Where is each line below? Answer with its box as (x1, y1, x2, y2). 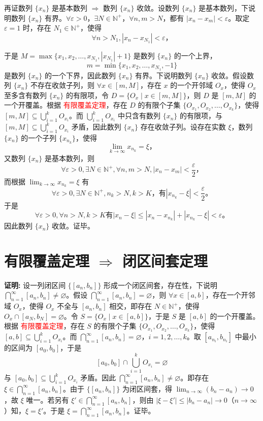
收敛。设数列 (137, 3, 180, 13)
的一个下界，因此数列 (45, 70, 116, 80)
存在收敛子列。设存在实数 (140, 121, 226, 132)
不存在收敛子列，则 (30, 80, 95, 90)
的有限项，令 (66, 89, 109, 100)
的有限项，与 (180, 110, 223, 121)
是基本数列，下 (199, 3, 249, 13)
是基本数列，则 (45, 152, 95, 163)
